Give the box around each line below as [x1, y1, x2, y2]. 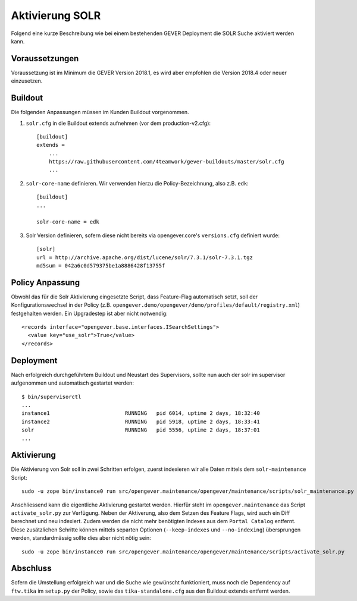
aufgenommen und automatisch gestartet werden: [11, 379, 134, 386]
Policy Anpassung [11, 277, 80, 288]
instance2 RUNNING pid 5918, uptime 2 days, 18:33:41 [21, 418, 260, 425]
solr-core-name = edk [36, 219, 99, 225]
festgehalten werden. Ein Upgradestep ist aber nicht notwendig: [11, 310, 168, 317]
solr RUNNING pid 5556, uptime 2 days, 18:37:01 [21, 427, 260, 433]
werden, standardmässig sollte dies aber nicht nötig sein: [11, 534, 151, 542]
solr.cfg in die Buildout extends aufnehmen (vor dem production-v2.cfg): [26, 119, 211, 127]
